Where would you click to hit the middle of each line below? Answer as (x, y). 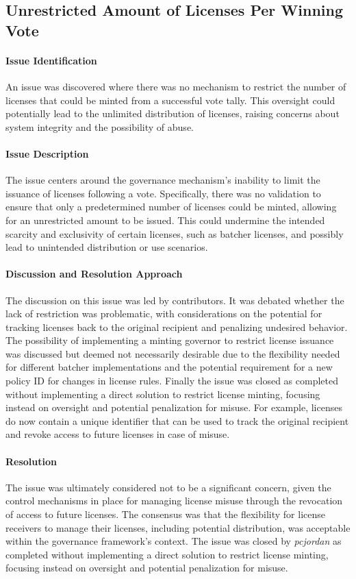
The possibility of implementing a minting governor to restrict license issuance (170, 340)
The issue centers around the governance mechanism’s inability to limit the (163, 180)
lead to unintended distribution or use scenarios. (107, 247)
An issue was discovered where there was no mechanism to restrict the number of (176, 86)
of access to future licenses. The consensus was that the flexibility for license (165, 514)
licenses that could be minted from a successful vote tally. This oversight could (170, 100)
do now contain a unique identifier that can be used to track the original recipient (177, 420)
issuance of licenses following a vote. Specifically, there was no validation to (163, 193)
